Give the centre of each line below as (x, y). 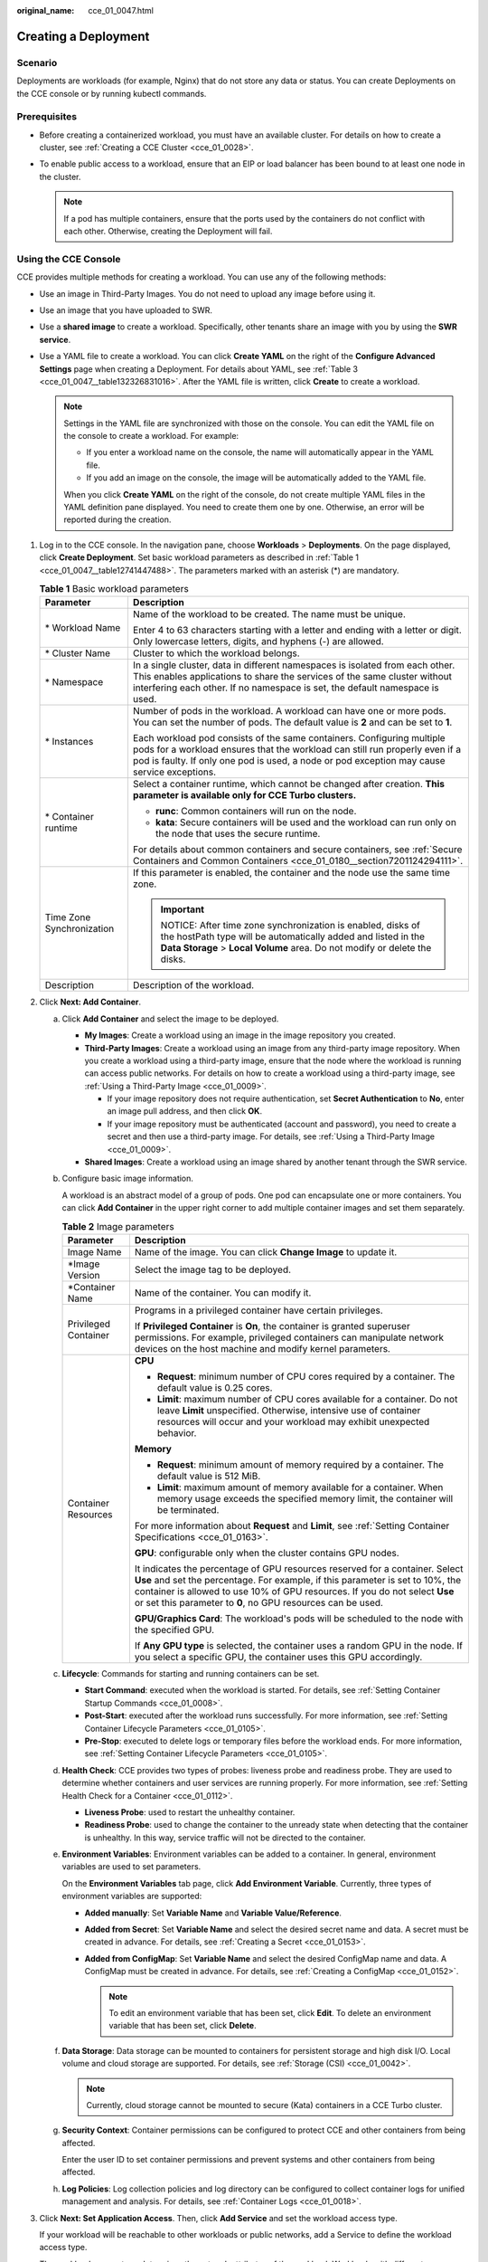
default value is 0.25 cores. (215, 1387)
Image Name (94, 1251)
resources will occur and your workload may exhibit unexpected (293, 1421)
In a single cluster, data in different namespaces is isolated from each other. (294, 665)
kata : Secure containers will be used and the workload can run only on (305, 822)
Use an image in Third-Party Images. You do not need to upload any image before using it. (207, 293)
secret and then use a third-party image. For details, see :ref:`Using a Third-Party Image (271, 1136)
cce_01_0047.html (121, 10)
